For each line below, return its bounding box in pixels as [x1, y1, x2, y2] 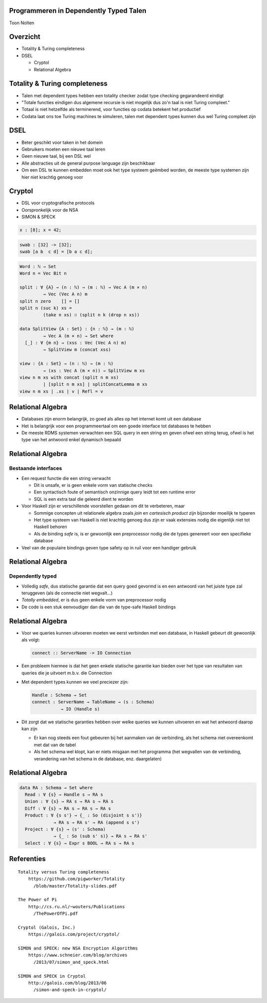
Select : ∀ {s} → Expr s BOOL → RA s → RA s [25, 840, 134, 846]
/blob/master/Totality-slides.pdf [33, 883, 117, 888]
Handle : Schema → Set [32, 692, 87, 698]
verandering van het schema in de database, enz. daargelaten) [34, 756, 162, 762]
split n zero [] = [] [19, 298, 80, 304]
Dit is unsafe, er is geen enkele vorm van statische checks [34, 482, 153, 488]
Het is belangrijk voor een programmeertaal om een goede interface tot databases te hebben [21, 423, 211, 429]
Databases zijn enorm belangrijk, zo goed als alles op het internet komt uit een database [21, 416, 201, 422]
